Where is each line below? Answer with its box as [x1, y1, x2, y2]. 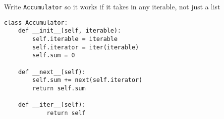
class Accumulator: [4, 19, 68, 26]
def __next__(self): [18, 68, 86, 76]
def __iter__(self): [18, 101, 86, 109]
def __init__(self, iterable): [18, 27, 121, 35]
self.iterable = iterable [32, 35, 118, 42]
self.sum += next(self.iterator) [32, 77, 143, 84]
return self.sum [32, 84, 86, 92]
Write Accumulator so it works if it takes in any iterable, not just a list [4, 1, 221, 11]
